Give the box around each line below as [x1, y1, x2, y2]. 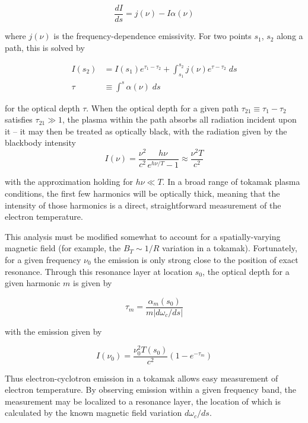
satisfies [5, 113, 33, 126]
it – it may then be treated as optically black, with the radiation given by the [5, 124, 287, 137]
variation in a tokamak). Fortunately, [161, 242, 297, 254]
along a [277, 30, 303, 42]
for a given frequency [5, 253, 81, 265]
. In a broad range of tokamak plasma [162, 175, 300, 188]
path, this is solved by [5, 41, 85, 53]
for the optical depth [5, 101, 80, 114]
